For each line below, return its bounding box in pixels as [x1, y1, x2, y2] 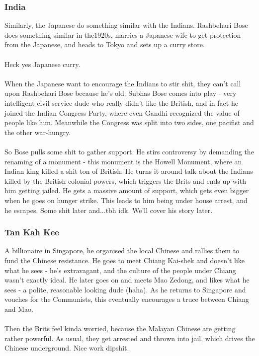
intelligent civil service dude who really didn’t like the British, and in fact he [4, 97, 238, 108]
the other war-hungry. [4, 127, 71, 137]
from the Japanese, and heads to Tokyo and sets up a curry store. [4, 39, 205, 50]
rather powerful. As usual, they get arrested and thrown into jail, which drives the [4, 333, 255, 343]
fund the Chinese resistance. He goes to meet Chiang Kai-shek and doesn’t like [4, 255, 245, 265]
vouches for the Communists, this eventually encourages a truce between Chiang [4, 294, 250, 304]
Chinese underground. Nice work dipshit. [4, 343, 129, 353]
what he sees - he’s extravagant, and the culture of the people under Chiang [4, 265, 236, 275]
